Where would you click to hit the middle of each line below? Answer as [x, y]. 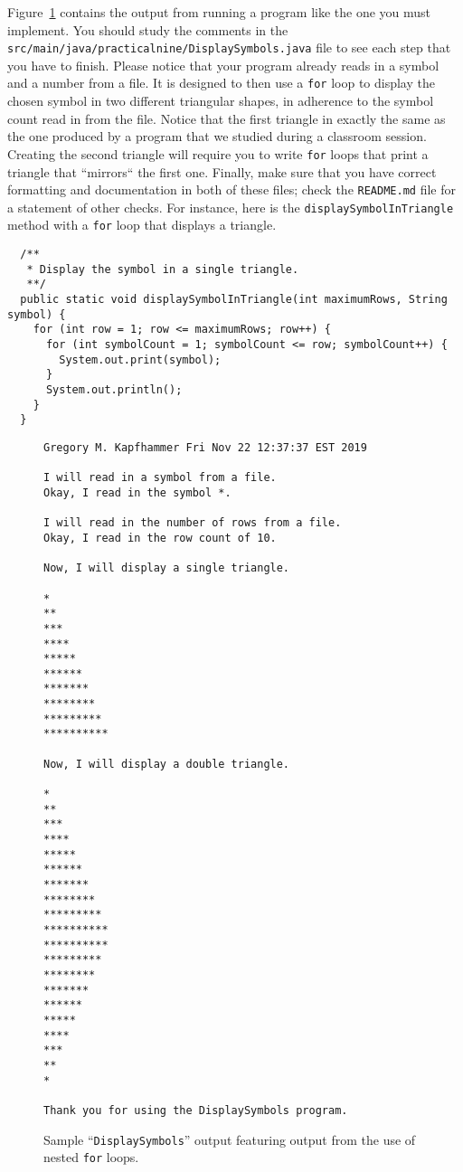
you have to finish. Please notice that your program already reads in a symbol [223, 65]
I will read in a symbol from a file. [160, 478]
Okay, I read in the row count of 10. [160, 538]
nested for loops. [91, 1157]
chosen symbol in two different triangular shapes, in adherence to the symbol [221, 101]
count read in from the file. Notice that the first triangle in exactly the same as [227, 118]
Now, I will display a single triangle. [167, 568]
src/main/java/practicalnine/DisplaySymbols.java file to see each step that [229, 47]
